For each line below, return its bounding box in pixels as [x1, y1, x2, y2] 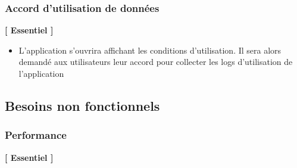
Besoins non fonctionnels [5, 96, 160, 114]
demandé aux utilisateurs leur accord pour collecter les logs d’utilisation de [18, 55, 293, 68]
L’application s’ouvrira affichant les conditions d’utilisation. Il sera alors [18, 43, 282, 56]
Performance [5, 127, 67, 142]
